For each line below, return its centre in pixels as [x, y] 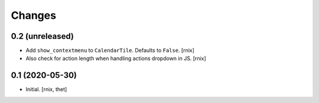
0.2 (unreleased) [42, 36]
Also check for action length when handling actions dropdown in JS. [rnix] [116, 58]
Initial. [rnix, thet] [46, 89]
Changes [33, 15]
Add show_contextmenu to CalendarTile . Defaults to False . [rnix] [110, 51]
